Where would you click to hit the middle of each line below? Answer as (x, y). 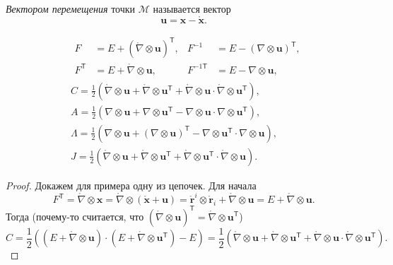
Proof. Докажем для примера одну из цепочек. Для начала (131, 185)
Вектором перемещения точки (71, 8)
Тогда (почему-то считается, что (75, 216)
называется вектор (192, 8)
